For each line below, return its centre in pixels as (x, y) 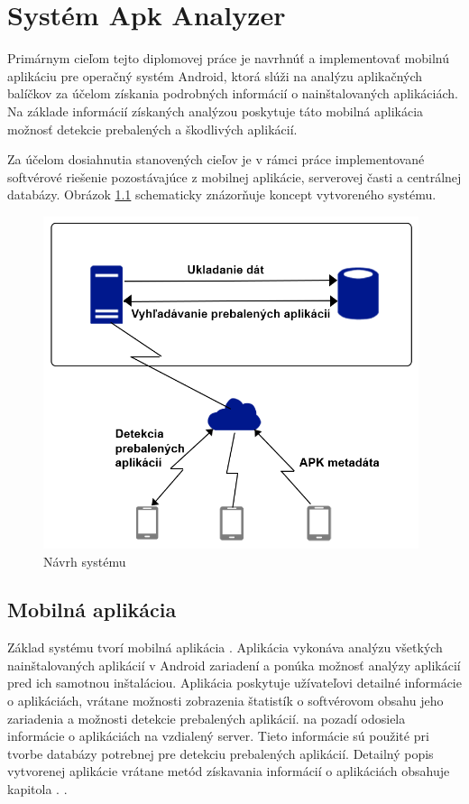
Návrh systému (85, 561)
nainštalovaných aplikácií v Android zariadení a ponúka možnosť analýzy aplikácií (234, 665)
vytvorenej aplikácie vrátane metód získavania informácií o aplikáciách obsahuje (229, 771)
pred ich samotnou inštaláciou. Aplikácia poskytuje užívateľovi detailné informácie (234, 683)
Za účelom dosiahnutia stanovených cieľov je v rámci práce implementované (216, 159)
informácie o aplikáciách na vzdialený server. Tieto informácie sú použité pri (218, 736)
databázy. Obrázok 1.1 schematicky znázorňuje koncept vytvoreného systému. (222, 194)
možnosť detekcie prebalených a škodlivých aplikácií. (152, 129)
